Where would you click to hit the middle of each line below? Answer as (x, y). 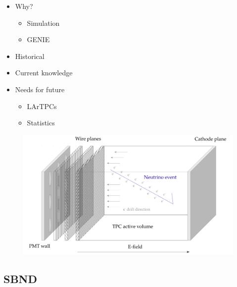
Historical (30, 56)
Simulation (43, 23)
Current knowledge (44, 73)
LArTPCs (42, 106)
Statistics (41, 123)
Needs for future (40, 89)
